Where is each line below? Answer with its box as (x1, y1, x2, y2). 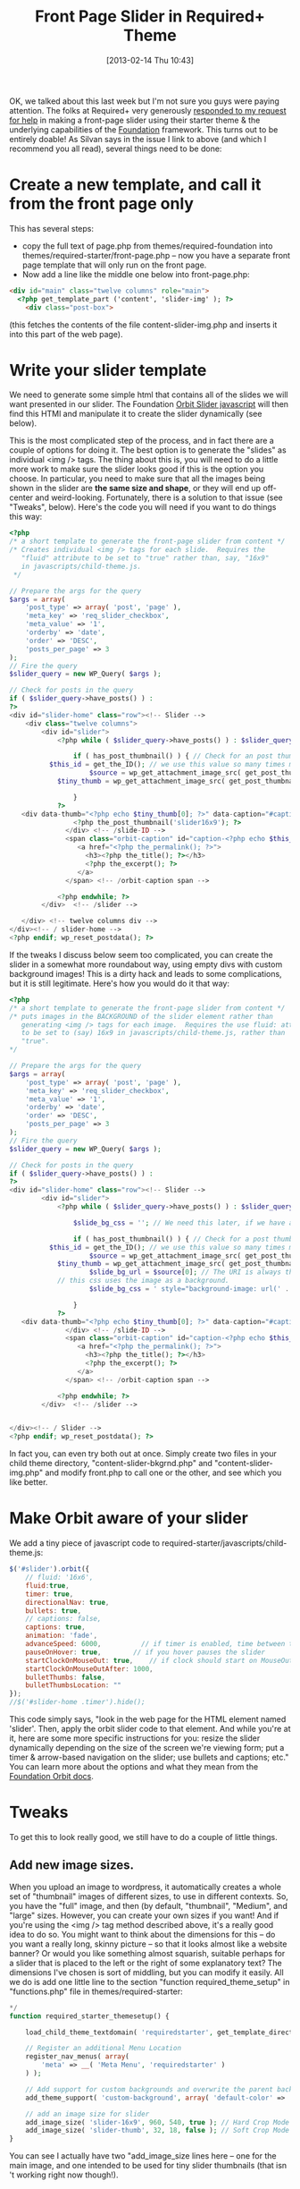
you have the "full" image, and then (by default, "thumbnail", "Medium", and (9, 1900, 287, 1911)
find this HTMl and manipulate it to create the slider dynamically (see (9, 409, 262, 420)
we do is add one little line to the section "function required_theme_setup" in (9, 1976, 290, 1987)
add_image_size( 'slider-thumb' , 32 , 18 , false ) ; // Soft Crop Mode (25, 2126, 290, 2135)
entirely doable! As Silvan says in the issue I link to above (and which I (9, 133, 267, 144)
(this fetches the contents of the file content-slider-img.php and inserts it (9, 319, 278, 330)
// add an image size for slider (25, 2109, 150, 2118)
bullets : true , (25, 1606, 82, 1616)
